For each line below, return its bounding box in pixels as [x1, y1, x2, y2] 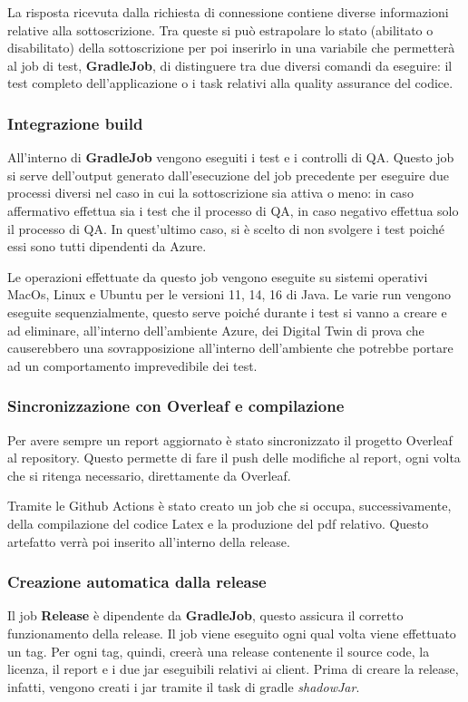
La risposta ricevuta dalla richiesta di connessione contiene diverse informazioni [7, 3, 449, 21]
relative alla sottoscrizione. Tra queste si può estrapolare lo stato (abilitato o [7, 20, 434, 39]
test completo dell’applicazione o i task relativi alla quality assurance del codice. [7, 73, 453, 93]
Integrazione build [7, 112, 143, 134]
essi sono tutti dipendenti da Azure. [7, 237, 207, 256]
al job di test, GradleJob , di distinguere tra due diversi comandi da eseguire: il [7, 55, 453, 74]
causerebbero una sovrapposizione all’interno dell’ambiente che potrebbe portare [7, 338, 453, 357]
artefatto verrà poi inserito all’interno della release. [7, 531, 290, 551]
